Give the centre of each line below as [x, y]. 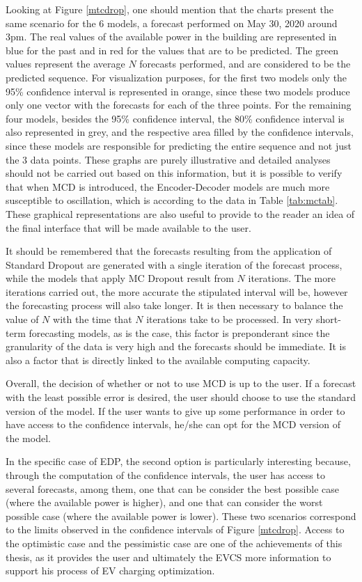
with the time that [93, 319]
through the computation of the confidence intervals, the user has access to [165, 475]
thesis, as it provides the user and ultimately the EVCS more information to [168, 557]
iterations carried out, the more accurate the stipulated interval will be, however [177, 291]
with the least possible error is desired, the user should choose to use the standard [181, 397]
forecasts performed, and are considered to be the [245, 64]
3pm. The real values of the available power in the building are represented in [171, 37]
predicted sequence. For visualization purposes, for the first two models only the [176, 77]
